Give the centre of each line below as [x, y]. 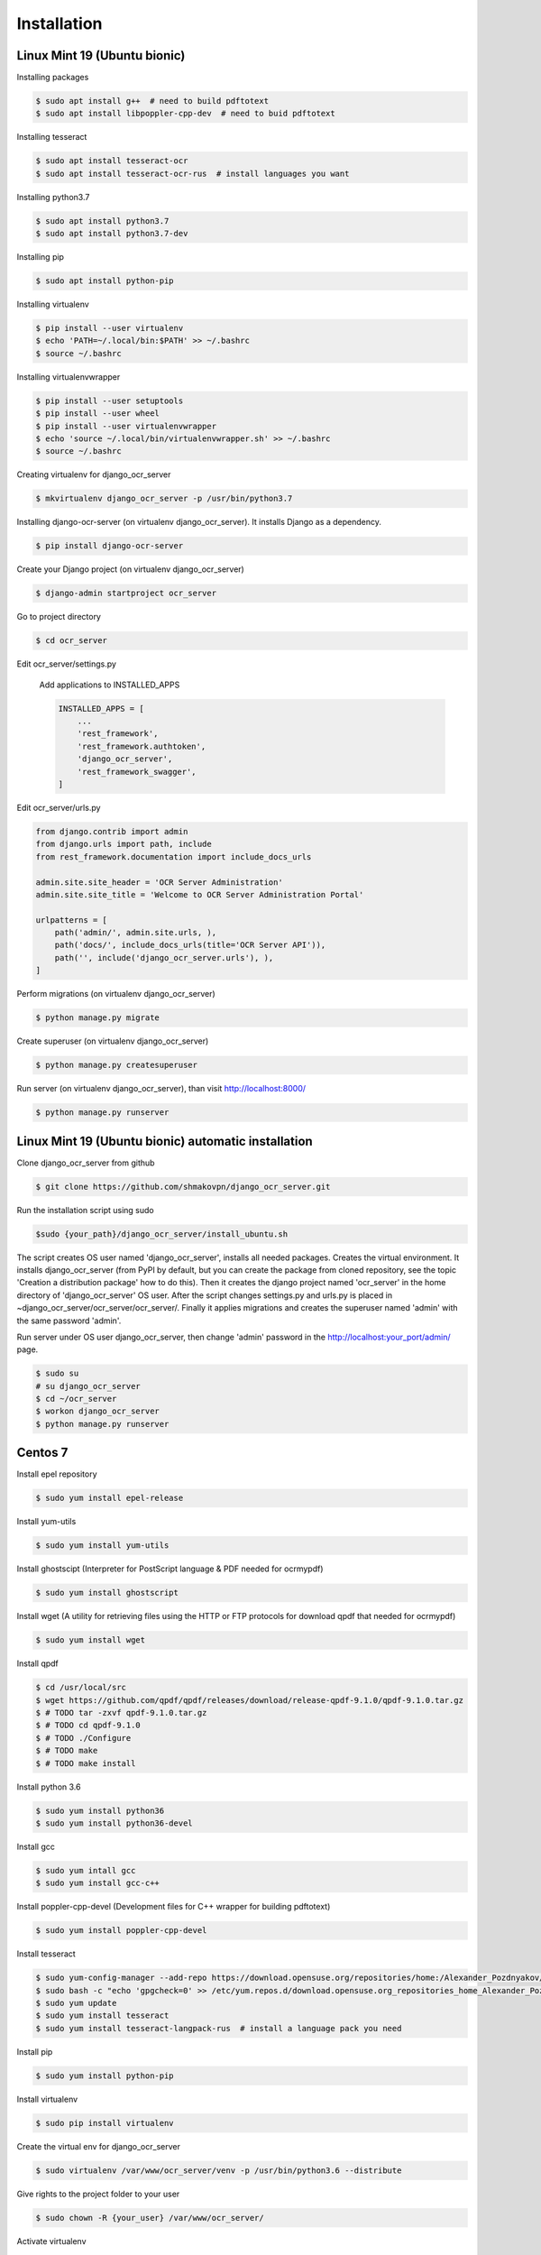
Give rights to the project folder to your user [98, 2194]
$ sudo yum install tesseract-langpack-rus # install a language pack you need [219, 2028]
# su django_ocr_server [88, 1386]
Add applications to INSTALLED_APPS [110, 685]
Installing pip [41, 257]
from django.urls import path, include [124, 844]
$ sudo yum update [76, 2003]
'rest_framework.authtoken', [142, 746]
